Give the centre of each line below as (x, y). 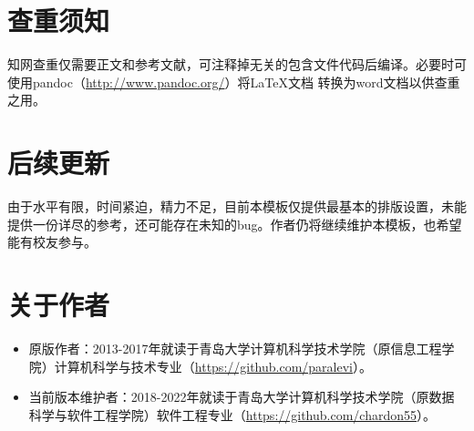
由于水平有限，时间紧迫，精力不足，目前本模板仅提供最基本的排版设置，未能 (237, 206)
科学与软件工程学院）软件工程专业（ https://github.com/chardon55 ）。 (232, 414)
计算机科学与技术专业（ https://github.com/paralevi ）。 (213, 366)
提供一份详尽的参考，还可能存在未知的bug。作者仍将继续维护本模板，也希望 (235, 224)
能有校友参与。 (52, 242)
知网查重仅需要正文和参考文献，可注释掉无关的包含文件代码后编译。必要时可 (237, 64)
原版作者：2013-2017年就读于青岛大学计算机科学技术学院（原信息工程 (235, 348)
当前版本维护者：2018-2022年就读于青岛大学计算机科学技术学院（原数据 (242, 397)
